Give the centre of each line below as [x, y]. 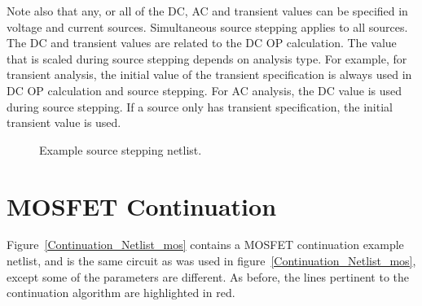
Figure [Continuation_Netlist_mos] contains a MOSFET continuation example [205, 245]
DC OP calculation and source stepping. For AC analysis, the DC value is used [204, 90]
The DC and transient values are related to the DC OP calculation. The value [202, 43]
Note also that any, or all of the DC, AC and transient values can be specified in [207, 11]
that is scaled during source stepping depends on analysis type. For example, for [207, 58]
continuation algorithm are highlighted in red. [121, 293]
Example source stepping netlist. [121, 149]
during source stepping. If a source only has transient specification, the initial [200, 106]
